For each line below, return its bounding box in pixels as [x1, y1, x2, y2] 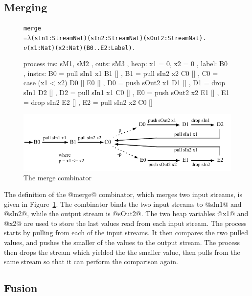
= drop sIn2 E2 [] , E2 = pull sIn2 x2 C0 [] [23, 97, 153, 107]
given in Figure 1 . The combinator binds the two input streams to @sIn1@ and [4, 198, 242, 209]
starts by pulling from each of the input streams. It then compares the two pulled [4, 227, 249, 238]
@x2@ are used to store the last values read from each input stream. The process [4, 218, 247, 228]
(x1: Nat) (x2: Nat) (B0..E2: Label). [26, 44, 136, 51]
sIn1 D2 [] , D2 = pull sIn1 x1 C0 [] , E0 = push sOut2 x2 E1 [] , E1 [23, 87, 229, 97]
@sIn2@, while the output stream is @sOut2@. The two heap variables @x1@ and [4, 208, 249, 219]
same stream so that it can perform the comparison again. [4, 256, 178, 267]
